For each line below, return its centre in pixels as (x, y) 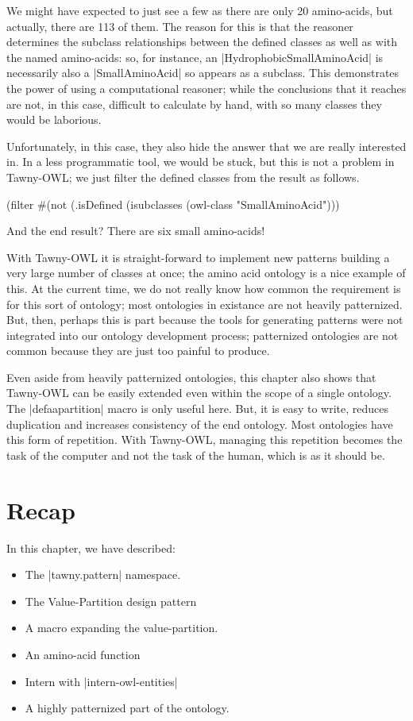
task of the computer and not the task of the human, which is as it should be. (196, 455)
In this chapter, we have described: (91, 547)
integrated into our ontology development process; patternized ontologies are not (203, 335)
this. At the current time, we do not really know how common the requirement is (204, 288)
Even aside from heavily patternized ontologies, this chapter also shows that (191, 377)
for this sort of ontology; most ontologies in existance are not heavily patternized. (205, 304)
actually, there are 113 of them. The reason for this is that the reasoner (180, 26)
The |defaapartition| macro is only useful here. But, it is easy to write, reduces (198, 409)
